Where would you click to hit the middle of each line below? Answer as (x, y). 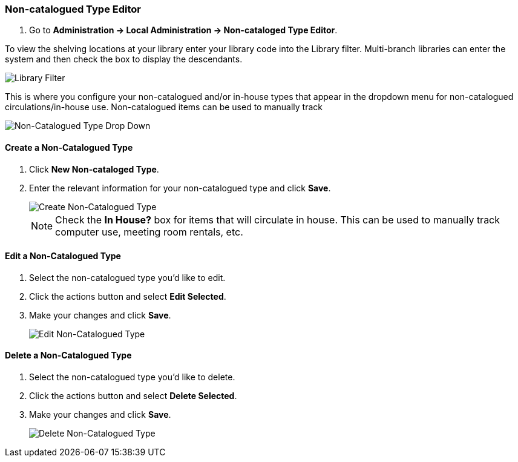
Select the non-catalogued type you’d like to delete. (132, 377)
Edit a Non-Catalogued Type (63, 256)
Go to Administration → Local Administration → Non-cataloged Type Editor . (183, 30)
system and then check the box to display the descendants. (124, 59)
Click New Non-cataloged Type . (94, 169)
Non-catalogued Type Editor (73, 9)
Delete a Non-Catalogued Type (68, 355)
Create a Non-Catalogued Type (69, 147)
